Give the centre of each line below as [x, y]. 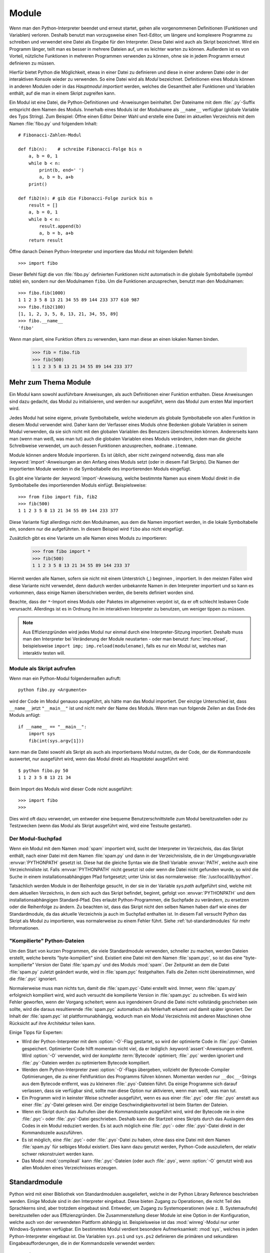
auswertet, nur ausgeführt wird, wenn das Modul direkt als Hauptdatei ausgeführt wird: [99, 759]
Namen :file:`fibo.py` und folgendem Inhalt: [53, 123]
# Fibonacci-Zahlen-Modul [50, 135]
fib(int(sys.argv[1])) [56, 741]
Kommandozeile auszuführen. [52, 1133]
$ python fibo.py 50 [43, 770]
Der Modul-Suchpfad [35, 839]
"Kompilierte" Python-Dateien [47, 941]
